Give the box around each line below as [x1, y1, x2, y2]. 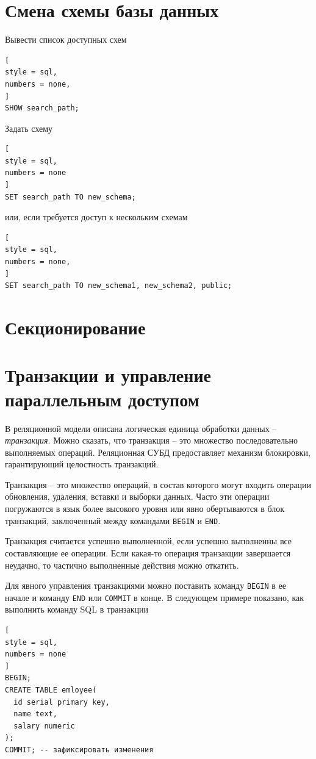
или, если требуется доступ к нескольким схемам [5, 210, 188, 223]
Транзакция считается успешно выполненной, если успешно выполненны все [5, 534, 292, 547]
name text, [13, 710, 57, 719]
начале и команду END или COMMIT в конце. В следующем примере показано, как [5, 591, 304, 603]
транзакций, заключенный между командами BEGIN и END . [5, 514, 221, 527]
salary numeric [13, 721, 75, 730]
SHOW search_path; [5, 104, 79, 113]
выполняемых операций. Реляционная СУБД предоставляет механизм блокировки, [5, 445, 311, 458]
